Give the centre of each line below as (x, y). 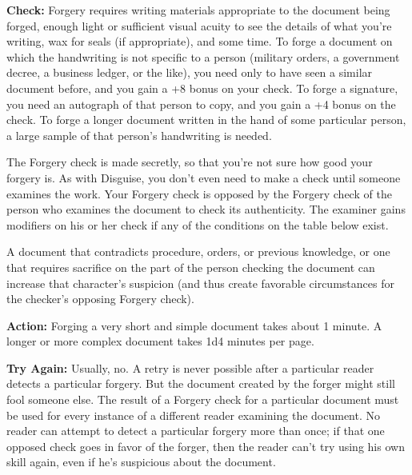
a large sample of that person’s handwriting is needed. (139, 135)
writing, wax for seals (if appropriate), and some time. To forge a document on (200, 41)
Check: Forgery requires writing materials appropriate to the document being (198, 10)
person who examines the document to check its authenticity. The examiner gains (206, 209)
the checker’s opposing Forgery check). (100, 299)
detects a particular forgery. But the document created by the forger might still (201, 383)
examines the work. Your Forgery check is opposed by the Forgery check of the (199, 193)
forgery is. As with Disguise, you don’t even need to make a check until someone (204, 177)
